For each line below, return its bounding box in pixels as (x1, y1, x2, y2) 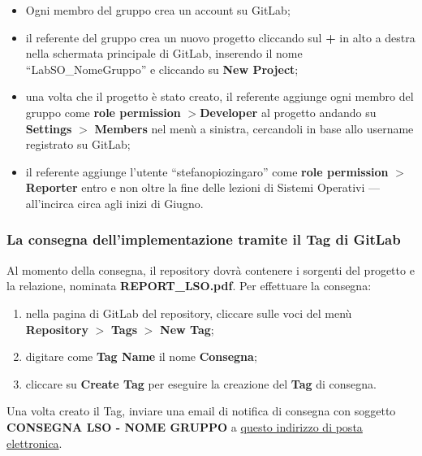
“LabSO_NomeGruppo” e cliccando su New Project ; (25, 60, 299, 77)
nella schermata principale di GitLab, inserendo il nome (25, 45, 303, 62)
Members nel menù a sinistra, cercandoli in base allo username (94, 119, 414, 137)
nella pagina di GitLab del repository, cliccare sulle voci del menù (25, 304, 352, 321)
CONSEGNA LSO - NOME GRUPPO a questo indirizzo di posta (6, 418, 363, 435)
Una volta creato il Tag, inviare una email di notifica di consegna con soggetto (6, 402, 396, 419)
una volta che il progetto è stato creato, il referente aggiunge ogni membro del (25, 88, 414, 105)
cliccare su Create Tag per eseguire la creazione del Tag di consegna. (25, 375, 377, 392)
